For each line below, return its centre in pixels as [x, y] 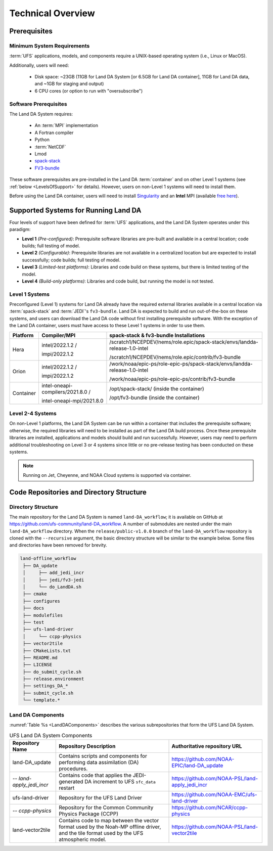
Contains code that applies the [95, 775]
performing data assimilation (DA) [99, 762]
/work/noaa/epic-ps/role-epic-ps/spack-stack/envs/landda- [181, 364]
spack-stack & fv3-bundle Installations [157, 335]
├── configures [42, 601]
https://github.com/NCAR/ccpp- [210, 808]
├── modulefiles [43, 615]
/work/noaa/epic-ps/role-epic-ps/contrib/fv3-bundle [172, 379]
